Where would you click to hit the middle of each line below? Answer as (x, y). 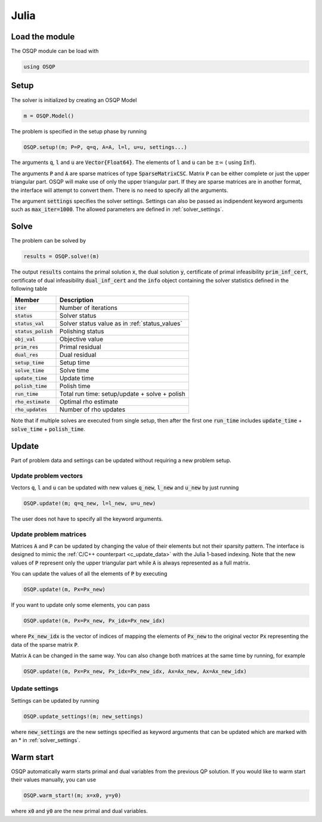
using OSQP (39, 67)
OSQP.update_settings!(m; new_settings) (83, 716)
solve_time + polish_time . (48, 429)
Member (27, 300)
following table (29, 289)
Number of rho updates (92, 410)
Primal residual (80, 347)
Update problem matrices (49, 534)
